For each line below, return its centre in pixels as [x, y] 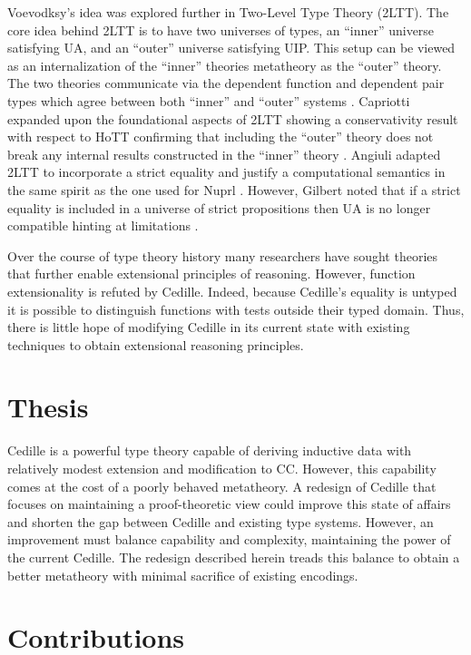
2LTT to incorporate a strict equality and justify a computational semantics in [226, 172]
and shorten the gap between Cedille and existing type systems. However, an [221, 521]
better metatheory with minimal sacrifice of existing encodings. [183, 575]
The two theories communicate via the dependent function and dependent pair [226, 83]
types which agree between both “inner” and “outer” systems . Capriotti [209, 100]
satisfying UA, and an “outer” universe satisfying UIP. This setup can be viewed [231, 48]
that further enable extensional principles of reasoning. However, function [211, 274]
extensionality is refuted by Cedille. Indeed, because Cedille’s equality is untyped [232, 291]
